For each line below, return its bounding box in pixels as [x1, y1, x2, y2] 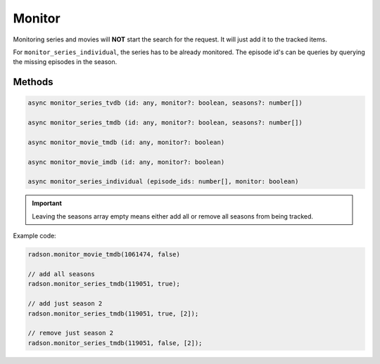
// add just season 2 [27, 299, 103, 308]
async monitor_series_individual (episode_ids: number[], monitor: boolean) [27, 178, 299, 186]
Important [32, 199, 63, 207]
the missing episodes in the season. [13, 58, 118, 66]
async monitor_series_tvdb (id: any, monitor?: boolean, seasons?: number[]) [27, 99, 303, 107]
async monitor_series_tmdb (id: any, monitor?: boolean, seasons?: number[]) [27, 119, 303, 126]
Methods [13, 76, 53, 88]
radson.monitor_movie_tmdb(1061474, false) [27, 250, 181, 259]
